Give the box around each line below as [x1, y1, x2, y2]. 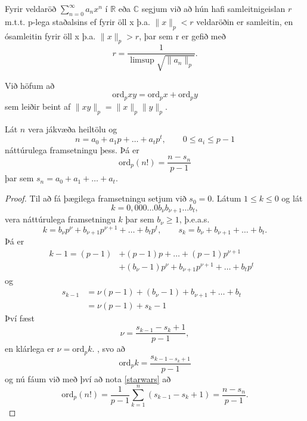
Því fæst [5, 311, 35, 324]
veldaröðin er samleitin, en [196, 15, 293, 27]
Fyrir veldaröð [5, 2, 57, 14]
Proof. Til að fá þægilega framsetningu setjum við [5, 192, 187, 205]
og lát [281, 192, 303, 205]
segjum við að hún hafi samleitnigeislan [141, 2, 286, 14]
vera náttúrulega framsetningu [5, 213, 116, 225]
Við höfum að [5, 79, 55, 91]
